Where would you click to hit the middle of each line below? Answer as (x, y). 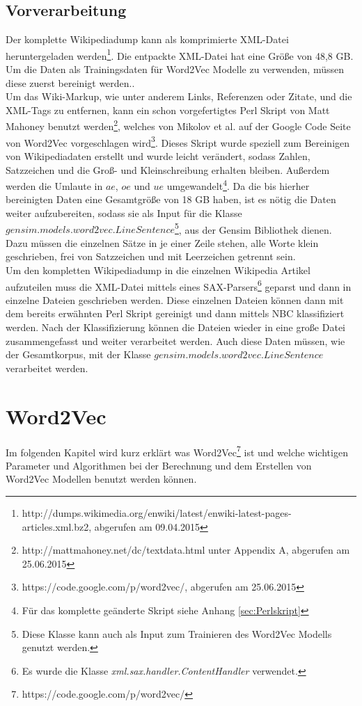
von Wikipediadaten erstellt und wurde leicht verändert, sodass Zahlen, (158, 155)
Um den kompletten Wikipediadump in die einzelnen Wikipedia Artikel (158, 270)
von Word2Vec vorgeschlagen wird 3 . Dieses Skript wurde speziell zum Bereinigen (178, 141)
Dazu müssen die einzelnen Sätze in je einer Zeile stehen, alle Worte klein (162, 242)
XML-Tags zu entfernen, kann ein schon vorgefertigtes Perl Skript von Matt (168, 110)
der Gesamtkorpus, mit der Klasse (78, 354)
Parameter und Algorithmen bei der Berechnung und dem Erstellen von (159, 465)
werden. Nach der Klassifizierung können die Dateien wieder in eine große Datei (175, 327)
